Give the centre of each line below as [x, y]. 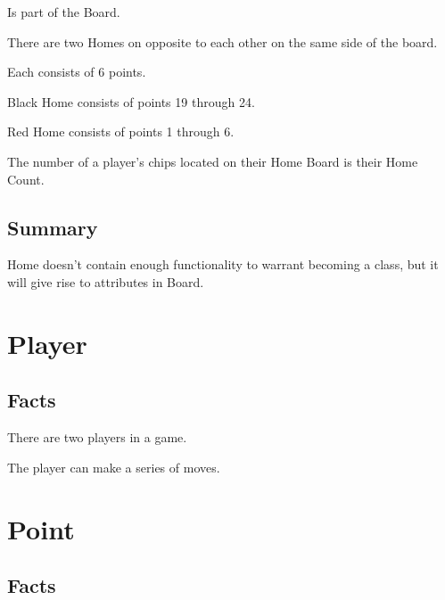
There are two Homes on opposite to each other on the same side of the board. [222, 41]
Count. [26, 179]
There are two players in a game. [97, 437]
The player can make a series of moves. [114, 467]
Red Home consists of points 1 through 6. [121, 132]
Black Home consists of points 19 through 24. [131, 101]
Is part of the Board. [64, 12]
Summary [53, 227]
